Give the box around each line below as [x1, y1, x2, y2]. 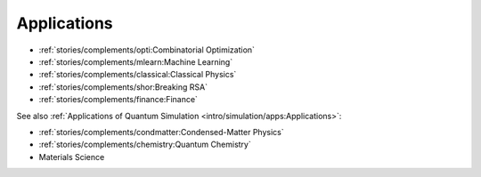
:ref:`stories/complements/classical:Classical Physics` [38, 69, 237, 80]
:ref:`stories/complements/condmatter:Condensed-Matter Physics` [38, 126, 284, 137]
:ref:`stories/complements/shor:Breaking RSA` [38, 81, 208, 93]
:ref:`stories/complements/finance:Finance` [38, 94, 198, 105]
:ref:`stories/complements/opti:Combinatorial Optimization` [38, 44, 256, 55]
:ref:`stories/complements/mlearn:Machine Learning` [38, 56, 233, 67]
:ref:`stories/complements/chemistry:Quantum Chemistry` [38, 139, 251, 150]
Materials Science [38, 151, 105, 162]
